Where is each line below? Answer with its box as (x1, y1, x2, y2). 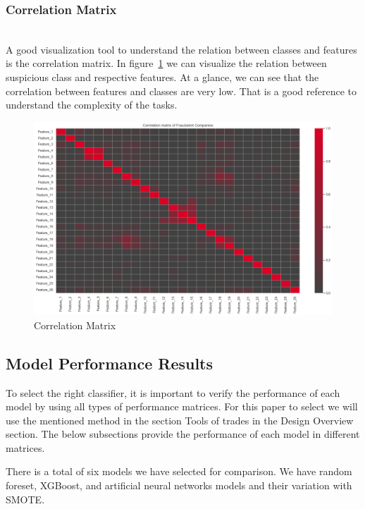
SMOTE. (6, 491, 45, 506)
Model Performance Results (6, 352, 214, 374)
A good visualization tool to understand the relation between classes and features (6, 42, 357, 56)
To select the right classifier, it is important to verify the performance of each (6, 385, 340, 400)
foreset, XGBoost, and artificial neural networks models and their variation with (6, 478, 352, 493)
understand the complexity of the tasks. (6, 97, 178, 112)
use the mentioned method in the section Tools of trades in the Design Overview (6, 412, 354, 427)
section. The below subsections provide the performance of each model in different (6, 427, 360, 441)
